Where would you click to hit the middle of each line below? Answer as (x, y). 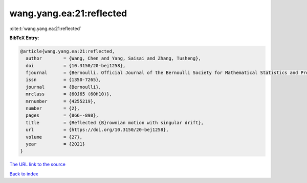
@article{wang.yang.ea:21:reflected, (68, 51)
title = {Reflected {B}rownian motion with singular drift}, (115, 123)
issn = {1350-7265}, (64, 80)
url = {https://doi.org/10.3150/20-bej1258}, (97, 130)
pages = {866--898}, (62, 115)
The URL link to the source (38, 164)
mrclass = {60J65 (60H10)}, (69, 94)
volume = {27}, (54, 137)
